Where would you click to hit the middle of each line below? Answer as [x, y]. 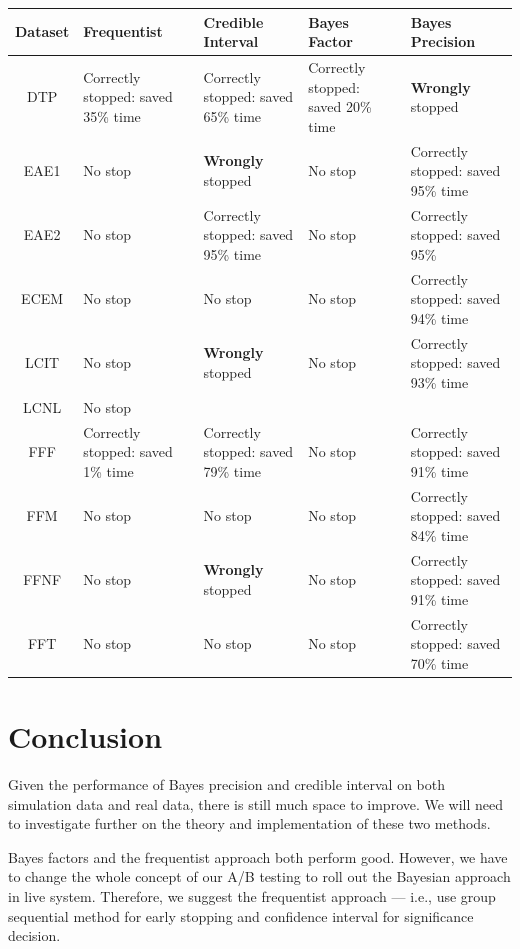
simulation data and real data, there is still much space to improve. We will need [256, 803]
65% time [232, 115]
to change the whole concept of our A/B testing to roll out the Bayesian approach [259, 876]
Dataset [42, 31]
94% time [439, 317]
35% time [112, 115]
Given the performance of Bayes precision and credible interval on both [226, 784]
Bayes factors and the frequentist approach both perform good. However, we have [258, 856]
